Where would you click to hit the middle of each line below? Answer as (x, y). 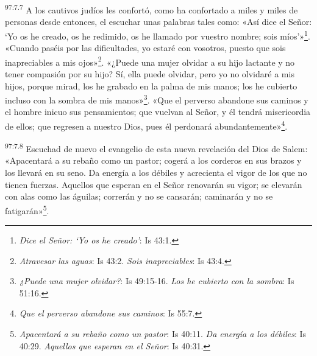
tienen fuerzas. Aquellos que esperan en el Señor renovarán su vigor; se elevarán (154, 184)
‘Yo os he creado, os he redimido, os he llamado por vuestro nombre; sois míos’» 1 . (158, 35)
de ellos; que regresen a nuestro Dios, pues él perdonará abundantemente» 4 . (146, 125)
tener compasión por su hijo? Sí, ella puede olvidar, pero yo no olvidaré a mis (150, 73)
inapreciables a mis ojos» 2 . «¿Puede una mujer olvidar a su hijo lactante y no (150, 61)
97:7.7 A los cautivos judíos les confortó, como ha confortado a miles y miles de (151, 9)
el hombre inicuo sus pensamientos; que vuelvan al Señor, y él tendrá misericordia (158, 112)
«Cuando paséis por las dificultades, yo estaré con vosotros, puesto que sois (145, 48)
